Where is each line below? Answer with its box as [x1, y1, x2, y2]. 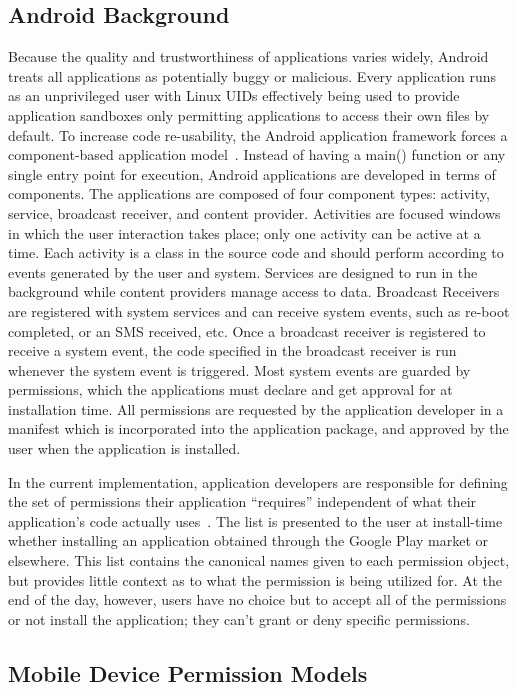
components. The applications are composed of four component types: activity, [8, 183, 490, 204]
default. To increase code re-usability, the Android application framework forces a [8, 124, 508, 145]
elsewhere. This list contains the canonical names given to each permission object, [8, 550, 510, 571]
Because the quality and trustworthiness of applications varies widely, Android [8, 46, 489, 67]
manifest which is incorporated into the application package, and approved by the [8, 418, 509, 439]
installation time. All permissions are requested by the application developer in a [8, 398, 504, 419]
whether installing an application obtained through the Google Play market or [8, 530, 489, 551]
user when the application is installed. [8, 438, 241, 459]
